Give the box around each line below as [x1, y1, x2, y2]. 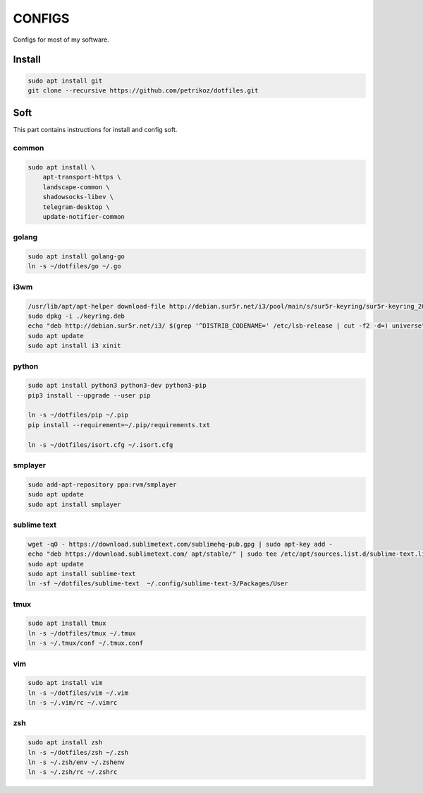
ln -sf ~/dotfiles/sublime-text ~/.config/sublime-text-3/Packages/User [27, 580, 288, 588]
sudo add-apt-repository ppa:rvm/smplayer [27, 480, 177, 489]
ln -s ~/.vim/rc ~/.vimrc [27, 699, 118, 707]
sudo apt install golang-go [27, 253, 125, 261]
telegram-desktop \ [42, 203, 111, 211]
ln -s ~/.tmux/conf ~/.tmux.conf [27, 639, 144, 648]
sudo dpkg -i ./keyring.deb [27, 312, 125, 320]
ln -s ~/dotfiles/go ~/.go [27, 262, 121, 270]
